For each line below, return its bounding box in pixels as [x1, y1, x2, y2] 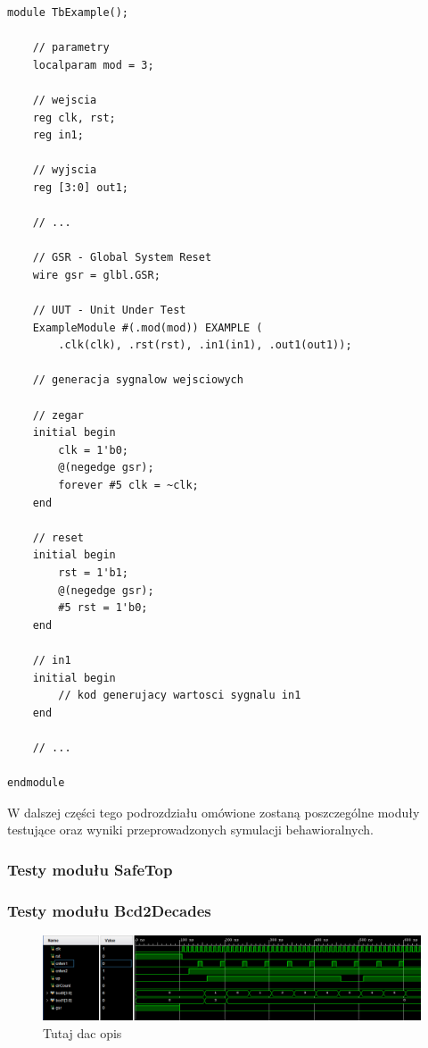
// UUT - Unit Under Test [32, 304, 186, 317]
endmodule [7, 776, 65, 790]
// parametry [32, 41, 110, 54]
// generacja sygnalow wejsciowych [32, 373, 243, 387]
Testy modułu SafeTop [7, 858, 173, 880]
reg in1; [32, 129, 84, 142]
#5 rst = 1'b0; [58, 601, 148, 615]
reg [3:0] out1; [32, 180, 129, 194]
